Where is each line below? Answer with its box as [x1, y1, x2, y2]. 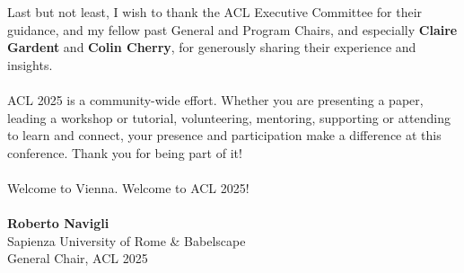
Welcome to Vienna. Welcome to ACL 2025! [7, 178, 250, 197]
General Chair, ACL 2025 [7, 249, 148, 268]
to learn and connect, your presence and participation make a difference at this [7, 126, 442, 145]
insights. [7, 55, 53, 74]
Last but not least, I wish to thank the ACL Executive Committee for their [7, 3, 423, 21]
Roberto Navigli [7, 214, 109, 233]
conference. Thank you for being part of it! [7, 143, 242, 162]
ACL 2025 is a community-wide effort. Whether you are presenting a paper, [7, 90, 424, 109]
